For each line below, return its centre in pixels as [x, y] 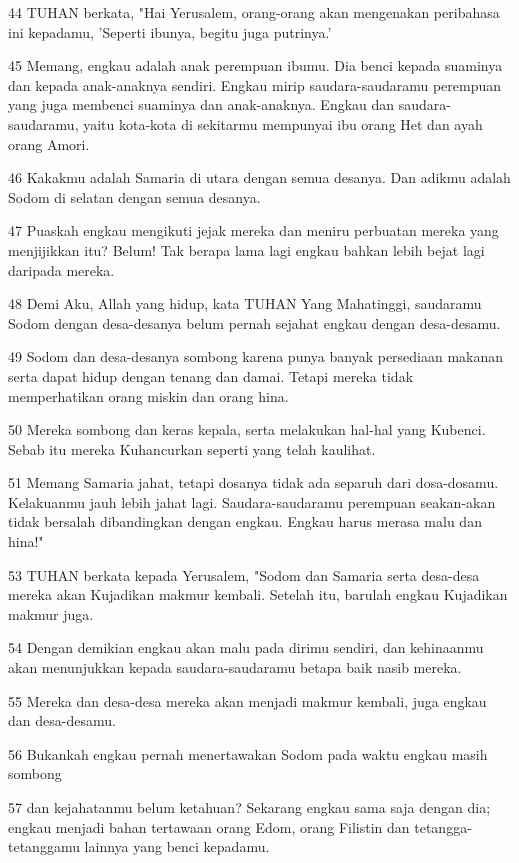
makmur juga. [51, 613]
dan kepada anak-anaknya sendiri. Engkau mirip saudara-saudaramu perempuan [255, 84]
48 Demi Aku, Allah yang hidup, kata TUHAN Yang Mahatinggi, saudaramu [245, 303]
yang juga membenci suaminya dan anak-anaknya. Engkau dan [201, 104]
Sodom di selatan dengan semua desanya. [134, 196]
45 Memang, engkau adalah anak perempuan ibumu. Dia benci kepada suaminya [255, 65]
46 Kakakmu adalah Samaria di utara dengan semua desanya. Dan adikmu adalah [259, 177]
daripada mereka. [61, 269]
